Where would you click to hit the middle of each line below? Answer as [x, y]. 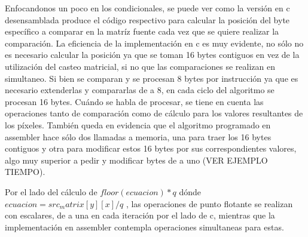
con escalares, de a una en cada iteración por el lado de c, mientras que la [140, 215]
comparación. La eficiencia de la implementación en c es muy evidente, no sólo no [154, 43]
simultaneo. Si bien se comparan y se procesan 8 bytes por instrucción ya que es [152, 78]
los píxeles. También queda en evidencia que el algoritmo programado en [138, 124]
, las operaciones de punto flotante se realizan [209, 203]
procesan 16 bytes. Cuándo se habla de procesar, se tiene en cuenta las [134, 101]
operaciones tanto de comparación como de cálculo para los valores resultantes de [154, 113]
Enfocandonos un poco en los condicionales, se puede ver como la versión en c [147, 8]
